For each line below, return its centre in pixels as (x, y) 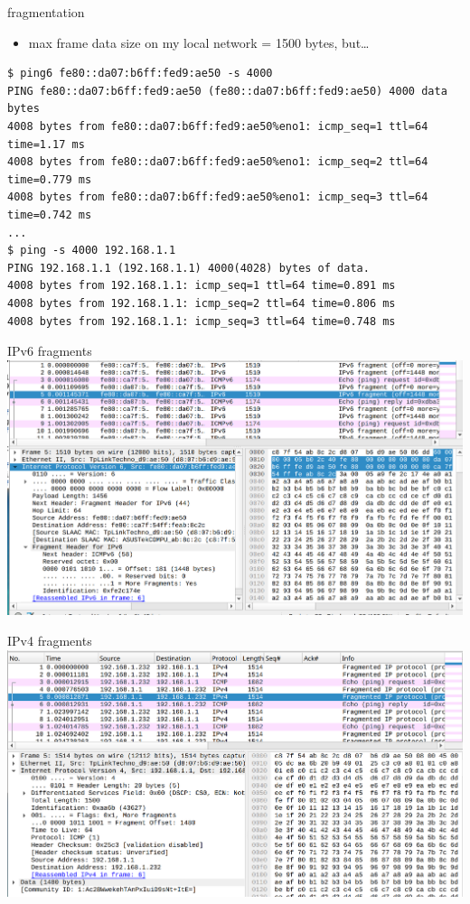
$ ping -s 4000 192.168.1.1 (92, 251)
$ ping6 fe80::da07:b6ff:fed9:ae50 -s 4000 (140, 74)
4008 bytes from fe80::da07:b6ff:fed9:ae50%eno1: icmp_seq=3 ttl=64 (218, 197)
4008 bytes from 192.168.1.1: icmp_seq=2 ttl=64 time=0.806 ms (202, 303)
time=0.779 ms (50, 179)
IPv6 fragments (50, 351)
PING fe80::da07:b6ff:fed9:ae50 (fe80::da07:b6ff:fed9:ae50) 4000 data (227, 91)
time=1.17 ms (46, 144)
